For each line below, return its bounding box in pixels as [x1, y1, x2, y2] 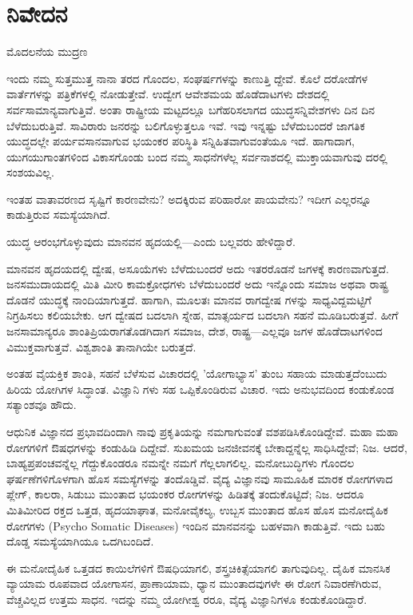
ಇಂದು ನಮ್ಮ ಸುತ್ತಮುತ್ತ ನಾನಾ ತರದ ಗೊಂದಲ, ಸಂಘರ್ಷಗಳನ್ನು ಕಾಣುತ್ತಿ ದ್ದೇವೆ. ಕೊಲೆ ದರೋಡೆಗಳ [6, 69, 368, 86]
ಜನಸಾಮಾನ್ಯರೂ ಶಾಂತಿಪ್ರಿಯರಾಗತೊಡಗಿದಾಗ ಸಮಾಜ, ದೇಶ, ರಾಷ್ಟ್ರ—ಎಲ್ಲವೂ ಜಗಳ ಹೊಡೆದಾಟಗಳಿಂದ [6, 323, 383, 339]
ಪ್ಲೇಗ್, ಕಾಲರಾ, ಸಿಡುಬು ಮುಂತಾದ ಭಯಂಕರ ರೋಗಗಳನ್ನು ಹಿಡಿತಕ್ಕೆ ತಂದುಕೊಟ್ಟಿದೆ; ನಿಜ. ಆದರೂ [6, 486, 364, 502]
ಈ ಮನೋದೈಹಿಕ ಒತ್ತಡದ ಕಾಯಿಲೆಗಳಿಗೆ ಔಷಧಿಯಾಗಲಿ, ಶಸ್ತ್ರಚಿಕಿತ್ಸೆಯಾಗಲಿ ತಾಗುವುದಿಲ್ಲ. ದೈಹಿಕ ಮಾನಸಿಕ [6, 559, 391, 576]
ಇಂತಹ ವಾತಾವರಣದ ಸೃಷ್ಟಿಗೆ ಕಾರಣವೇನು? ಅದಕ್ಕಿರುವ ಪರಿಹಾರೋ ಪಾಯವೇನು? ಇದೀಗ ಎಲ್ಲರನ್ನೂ [6, 190, 371, 207]
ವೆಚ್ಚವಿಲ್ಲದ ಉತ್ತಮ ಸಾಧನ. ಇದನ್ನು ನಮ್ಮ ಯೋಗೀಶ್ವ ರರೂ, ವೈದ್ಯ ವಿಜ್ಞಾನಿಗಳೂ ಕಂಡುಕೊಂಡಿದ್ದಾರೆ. [6, 590, 367, 607]
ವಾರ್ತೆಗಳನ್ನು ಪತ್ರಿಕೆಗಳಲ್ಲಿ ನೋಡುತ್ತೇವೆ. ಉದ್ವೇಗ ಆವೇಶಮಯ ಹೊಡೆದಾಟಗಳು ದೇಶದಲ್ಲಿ [6, 85, 330, 102]
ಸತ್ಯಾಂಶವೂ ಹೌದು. [6, 396, 77, 413]
